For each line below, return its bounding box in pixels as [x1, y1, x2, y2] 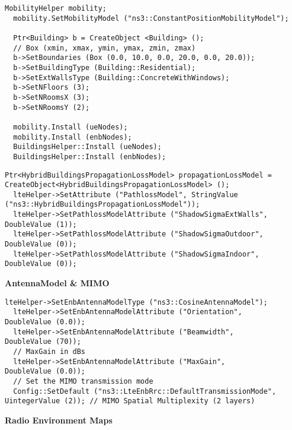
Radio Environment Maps [5, 413, 113, 426]
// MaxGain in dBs [13, 347, 86, 356]
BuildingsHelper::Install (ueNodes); [13, 143, 162, 151]
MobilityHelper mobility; [5, 4, 107, 12]
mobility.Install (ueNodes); [13, 122, 128, 131]
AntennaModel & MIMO [5, 277, 110, 289]
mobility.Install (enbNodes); [13, 132, 132, 141]
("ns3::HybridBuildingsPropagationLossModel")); [5, 200, 200, 209]
